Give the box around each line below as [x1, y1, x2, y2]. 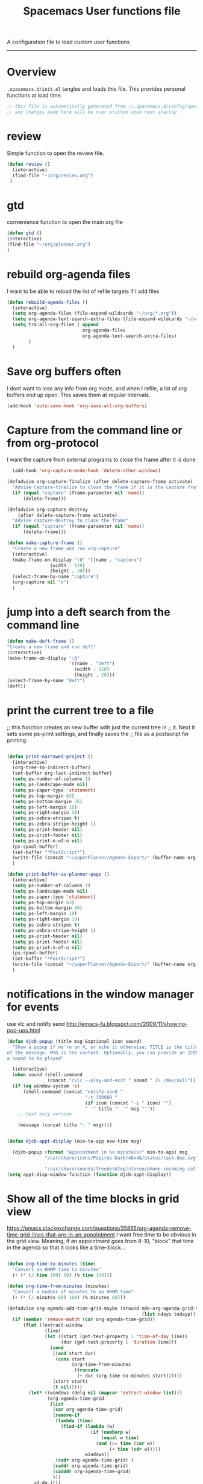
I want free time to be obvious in [116, 1231, 196, 1238]
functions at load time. [7, 92, 63, 99]
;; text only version [17, 1111, 72, 1117]
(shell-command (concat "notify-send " [22, 1088, 123, 1095]
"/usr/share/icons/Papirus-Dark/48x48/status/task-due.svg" [45, 1155, 199, 1161]
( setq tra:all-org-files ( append [12, 322, 99, 328]
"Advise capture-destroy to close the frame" [12, 517, 129, 524]
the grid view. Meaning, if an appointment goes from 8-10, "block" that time [7, 1238, 195, 1245]
